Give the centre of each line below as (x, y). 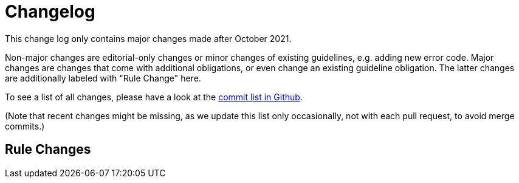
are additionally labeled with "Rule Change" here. (103, 78)
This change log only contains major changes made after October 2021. (148, 38)
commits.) (25, 126)
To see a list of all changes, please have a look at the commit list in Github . (154, 97)
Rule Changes (48, 150)
